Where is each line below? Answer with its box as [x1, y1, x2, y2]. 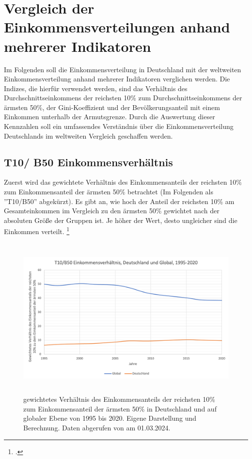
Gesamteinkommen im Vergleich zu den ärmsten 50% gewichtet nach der [4, 206, 220, 216]
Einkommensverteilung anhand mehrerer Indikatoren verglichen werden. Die [4, 74, 230, 84]
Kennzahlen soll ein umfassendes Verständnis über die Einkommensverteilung [4, 121, 234, 131]
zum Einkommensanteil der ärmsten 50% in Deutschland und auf [23, 403, 217, 413]
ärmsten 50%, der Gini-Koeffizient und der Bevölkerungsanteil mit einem [4, 102, 220, 112]
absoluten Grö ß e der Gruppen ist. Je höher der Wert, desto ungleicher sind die [4, 215, 237, 225]
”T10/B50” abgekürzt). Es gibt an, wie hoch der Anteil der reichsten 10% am [4, 196, 235, 206]
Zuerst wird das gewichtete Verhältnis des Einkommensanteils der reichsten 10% [4, 177, 242, 187]
